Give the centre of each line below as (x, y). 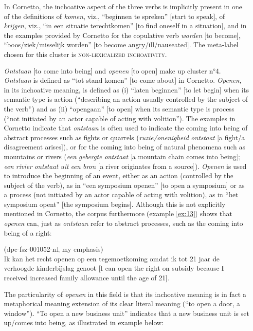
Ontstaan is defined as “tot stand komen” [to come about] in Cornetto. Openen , (123, 80)
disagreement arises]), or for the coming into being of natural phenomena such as (125, 147)
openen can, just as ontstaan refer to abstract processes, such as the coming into (124, 223)
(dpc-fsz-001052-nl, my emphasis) (54, 249)
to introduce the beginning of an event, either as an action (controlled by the (119, 175)
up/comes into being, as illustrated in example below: (84, 322)
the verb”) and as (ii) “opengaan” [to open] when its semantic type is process (119, 108)
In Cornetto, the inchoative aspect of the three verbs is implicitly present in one (123, 6)
